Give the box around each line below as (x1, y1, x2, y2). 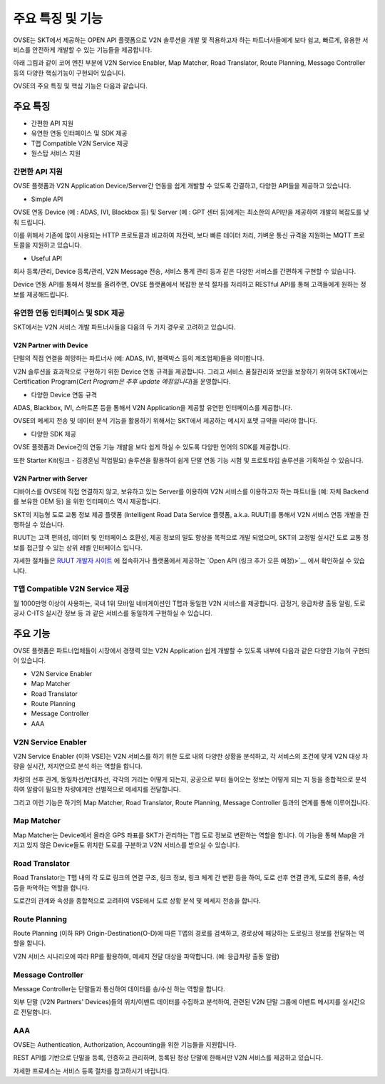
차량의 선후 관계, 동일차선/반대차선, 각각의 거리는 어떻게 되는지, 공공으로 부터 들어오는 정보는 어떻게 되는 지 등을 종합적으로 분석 (13, 774, 367, 784)
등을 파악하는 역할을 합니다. (13, 883, 90, 891)
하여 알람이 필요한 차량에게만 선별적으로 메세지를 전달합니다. (13, 785, 181, 794)
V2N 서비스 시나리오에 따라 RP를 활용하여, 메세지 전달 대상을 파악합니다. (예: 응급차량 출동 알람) (13, 952, 279, 961)
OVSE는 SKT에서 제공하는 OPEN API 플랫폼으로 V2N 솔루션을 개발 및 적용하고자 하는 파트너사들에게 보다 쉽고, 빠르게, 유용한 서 (13, 36, 369, 44)
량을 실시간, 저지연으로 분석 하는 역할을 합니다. (13, 762, 143, 770)
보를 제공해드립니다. (13, 290, 69, 299)
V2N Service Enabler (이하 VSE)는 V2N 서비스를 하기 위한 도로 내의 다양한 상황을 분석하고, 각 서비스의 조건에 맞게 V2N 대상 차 (13, 752, 369, 760)
